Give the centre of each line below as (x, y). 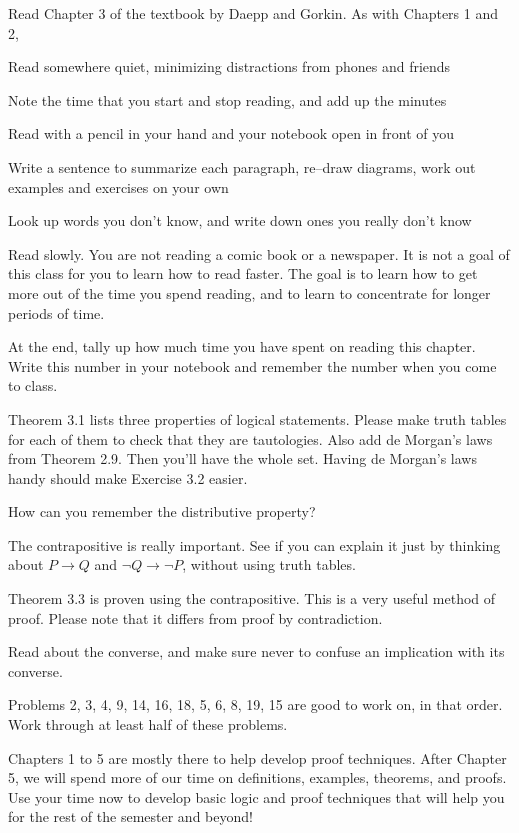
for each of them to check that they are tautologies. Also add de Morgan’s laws (250, 438)
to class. (33, 385)
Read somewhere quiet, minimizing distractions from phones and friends (229, 66)
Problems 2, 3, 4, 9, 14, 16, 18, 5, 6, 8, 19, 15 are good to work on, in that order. (255, 704)
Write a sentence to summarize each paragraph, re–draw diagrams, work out (242, 166)
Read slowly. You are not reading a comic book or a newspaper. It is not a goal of (259, 253)
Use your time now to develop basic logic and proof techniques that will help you (256, 796)
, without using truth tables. (269, 564)
